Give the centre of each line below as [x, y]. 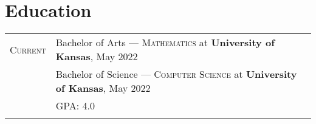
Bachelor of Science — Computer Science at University [176, 74]
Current [28, 49]
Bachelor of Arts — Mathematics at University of [165, 43]
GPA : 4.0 [75, 106]
